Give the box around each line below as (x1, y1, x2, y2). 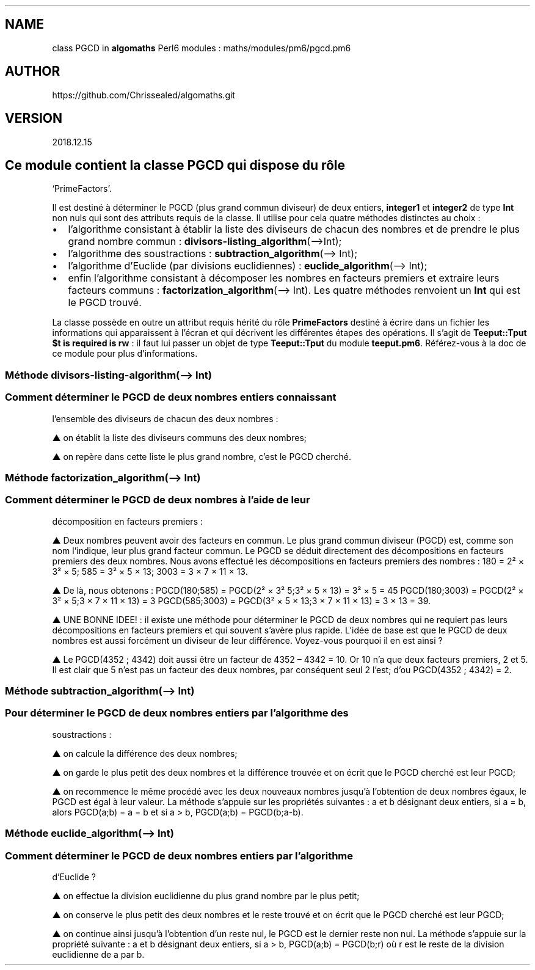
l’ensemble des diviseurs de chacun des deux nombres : (52, 413, 278, 424)
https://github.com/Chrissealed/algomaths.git (52, 89, 235, 100)
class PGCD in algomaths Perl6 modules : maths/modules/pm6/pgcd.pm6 (52, 42, 351, 53)
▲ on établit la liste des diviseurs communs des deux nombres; (52, 432, 307, 443)
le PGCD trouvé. (68, 296, 142, 309)
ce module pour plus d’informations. (52, 348, 198, 359)
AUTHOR (5, 64, 60, 79)
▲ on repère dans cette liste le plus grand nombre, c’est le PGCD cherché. (52, 451, 352, 462)
